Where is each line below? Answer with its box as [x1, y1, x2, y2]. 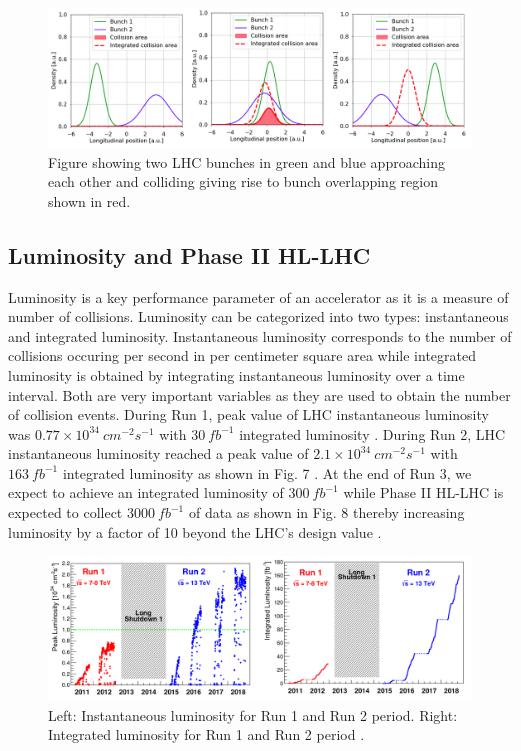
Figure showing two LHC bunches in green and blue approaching [48, 151, 445, 172]
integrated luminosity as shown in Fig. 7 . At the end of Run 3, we [62, 462, 472, 483]
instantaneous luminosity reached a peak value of [8, 443, 309, 464]
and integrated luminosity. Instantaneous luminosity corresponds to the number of [8, 325, 512, 346]
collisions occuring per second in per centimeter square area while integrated [8, 345, 477, 366]
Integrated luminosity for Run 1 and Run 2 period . [48, 724, 365, 745]
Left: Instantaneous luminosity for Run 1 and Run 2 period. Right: [48, 704, 458, 725]
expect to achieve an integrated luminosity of [8, 482, 284, 503]
